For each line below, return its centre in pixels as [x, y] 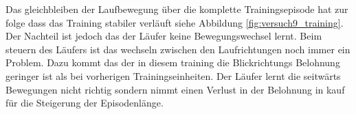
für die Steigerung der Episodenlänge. [85, 103]
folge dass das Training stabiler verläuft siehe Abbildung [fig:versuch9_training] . [175, 22]
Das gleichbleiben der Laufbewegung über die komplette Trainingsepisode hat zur [177, 9]
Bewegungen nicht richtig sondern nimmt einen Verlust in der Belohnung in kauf [175, 89]
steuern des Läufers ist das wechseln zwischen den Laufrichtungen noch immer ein [178, 49]
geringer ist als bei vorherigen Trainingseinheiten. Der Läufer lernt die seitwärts [173, 75]
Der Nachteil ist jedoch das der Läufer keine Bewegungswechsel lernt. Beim [164, 36]
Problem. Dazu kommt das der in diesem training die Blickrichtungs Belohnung [173, 62]
